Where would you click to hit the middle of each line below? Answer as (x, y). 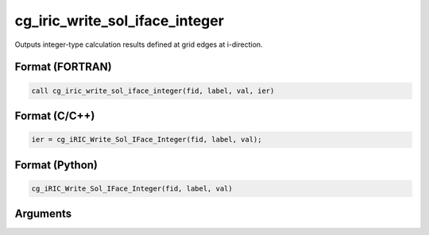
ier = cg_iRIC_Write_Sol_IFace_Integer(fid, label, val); (147, 140)
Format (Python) (56, 165)
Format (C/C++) (55, 116)
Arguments (43, 214)
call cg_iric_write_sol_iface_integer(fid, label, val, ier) (153, 91)
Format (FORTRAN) (63, 67)
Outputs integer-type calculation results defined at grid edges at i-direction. (139, 44)
